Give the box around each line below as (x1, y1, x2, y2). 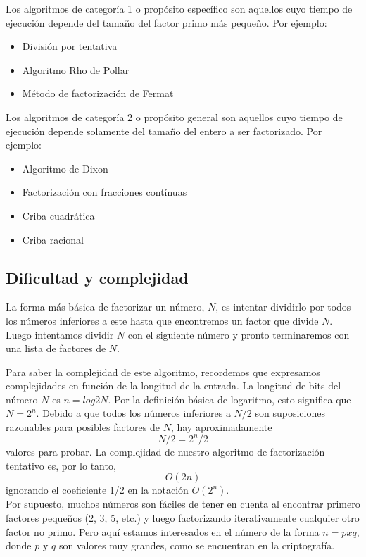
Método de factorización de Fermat (22, 86, 174, 101)
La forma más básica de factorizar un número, (6, 299, 205, 314)
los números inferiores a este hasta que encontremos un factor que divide (6, 313, 319, 327)
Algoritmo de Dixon (22, 161, 108, 175)
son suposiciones (255, 406, 325, 420)
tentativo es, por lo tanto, (6, 458, 116, 472)
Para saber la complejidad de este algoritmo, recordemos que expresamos (6, 364, 320, 379)
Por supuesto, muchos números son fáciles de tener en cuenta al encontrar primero (6, 496, 360, 511)
